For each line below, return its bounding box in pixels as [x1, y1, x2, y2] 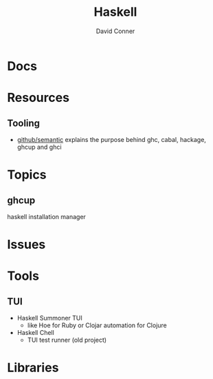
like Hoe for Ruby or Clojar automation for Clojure [27, 321, 167, 329]
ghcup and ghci [16, 143, 62, 151]
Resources [7, 90, 70, 105]
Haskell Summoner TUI [16, 314, 82, 322]
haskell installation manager [7, 212, 86, 221]
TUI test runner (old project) [27, 336, 107, 345]
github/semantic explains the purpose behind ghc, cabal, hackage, [16, 135, 206, 143]
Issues [7, 237, 46, 252]
